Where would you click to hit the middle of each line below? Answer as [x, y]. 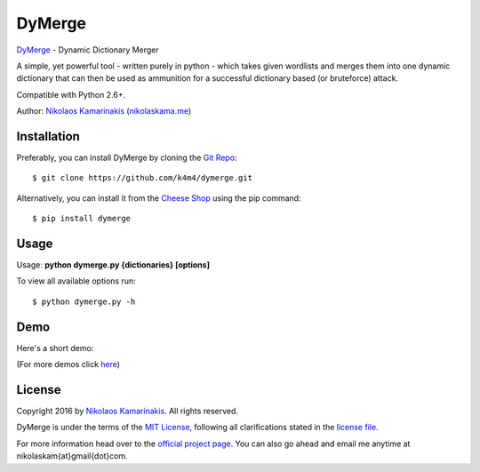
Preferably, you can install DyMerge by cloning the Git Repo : [127, 158]
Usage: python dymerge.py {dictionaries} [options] [113, 265]
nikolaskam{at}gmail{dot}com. [72, 456]
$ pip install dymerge [82, 219]
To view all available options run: [76, 281]
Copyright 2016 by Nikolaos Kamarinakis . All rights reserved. [128, 411]
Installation [48, 136]
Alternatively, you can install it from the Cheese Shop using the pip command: [159, 198]
